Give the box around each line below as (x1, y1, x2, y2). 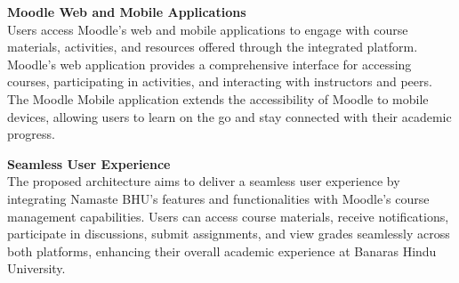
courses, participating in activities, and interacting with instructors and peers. (7, 72, 432, 91)
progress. (7, 125, 55, 143)
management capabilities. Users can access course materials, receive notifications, (7, 206, 449, 225)
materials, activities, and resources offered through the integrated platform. (7, 37, 418, 56)
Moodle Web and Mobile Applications (7, 3, 246, 20)
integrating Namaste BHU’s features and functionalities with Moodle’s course (7, 189, 430, 207)
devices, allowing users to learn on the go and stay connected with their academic (7, 107, 452, 125)
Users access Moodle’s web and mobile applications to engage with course (7, 20, 408, 38)
